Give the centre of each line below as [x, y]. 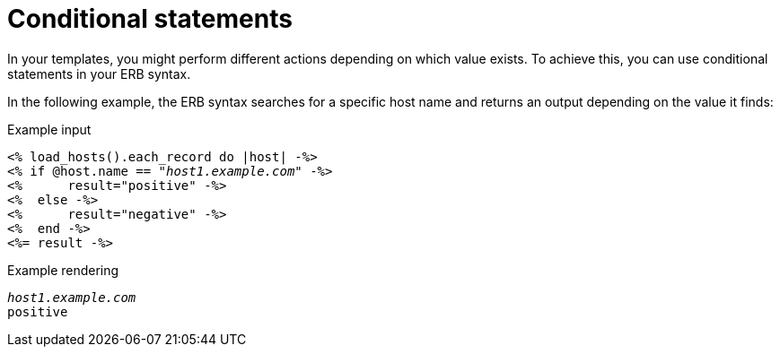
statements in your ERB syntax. [99, 73]
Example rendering [63, 270]
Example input [49, 129]
